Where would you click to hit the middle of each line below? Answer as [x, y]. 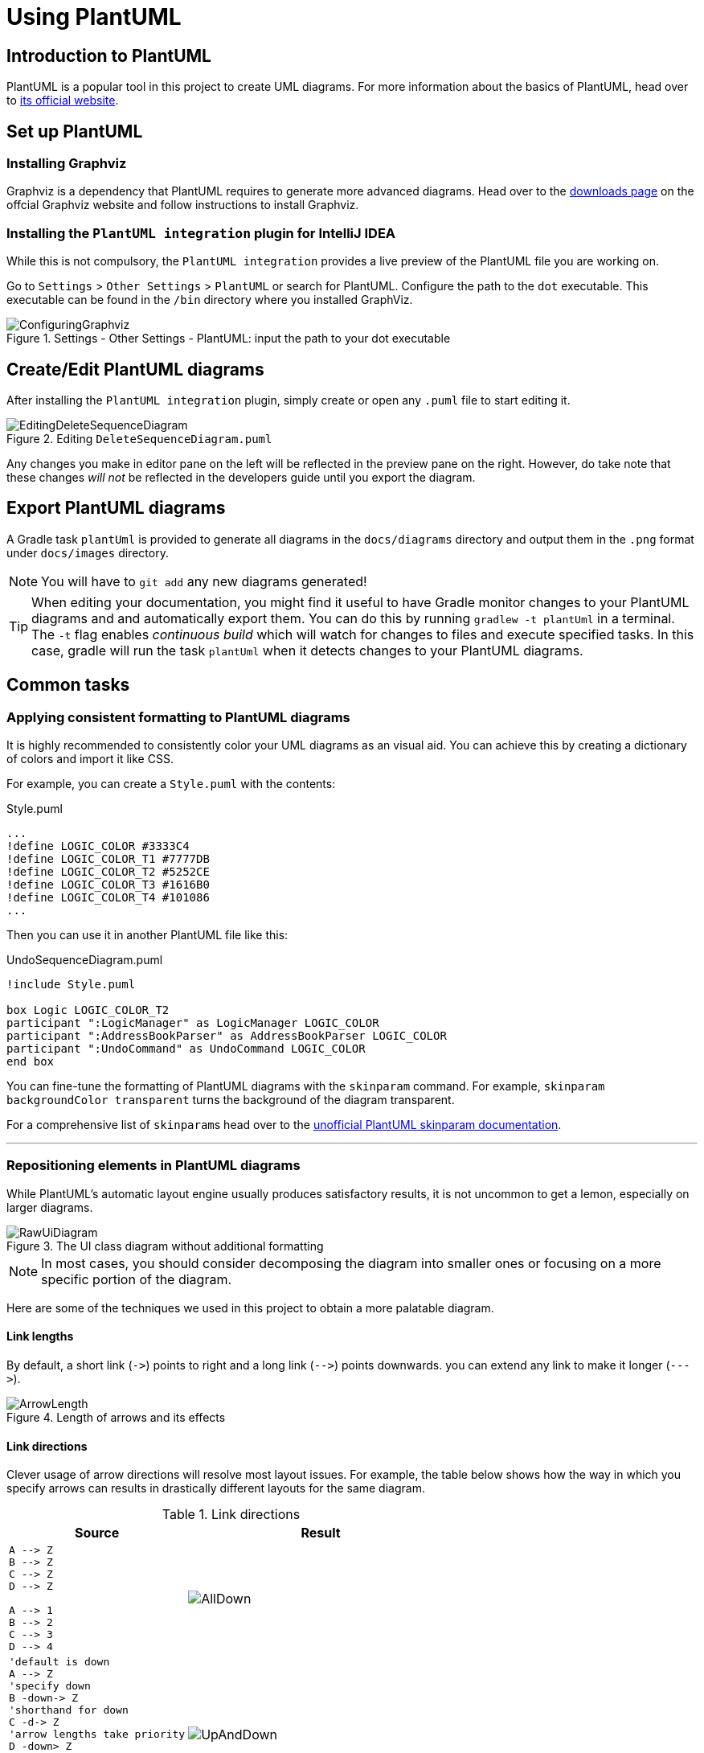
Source [97, 1533]
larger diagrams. [50, 1207]
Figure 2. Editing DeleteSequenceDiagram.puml [139, 438]
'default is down [59, 1662]
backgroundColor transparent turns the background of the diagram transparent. [231, 1100]
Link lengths [40, 1336]
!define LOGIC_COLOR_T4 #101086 [108, 898]
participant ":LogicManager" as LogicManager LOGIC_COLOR [193, 1023]
